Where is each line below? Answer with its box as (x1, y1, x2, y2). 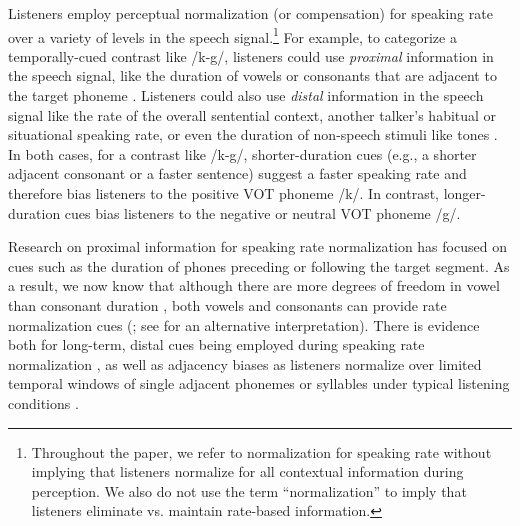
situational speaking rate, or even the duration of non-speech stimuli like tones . (8, 124, 498, 145)
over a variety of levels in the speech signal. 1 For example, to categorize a (8, 23, 457, 47)
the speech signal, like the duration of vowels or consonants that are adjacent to (8, 65, 497, 86)
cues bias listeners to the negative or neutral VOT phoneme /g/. (64, 202, 461, 223)
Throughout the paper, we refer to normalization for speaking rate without (31, 441, 492, 462)
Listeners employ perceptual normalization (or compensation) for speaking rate (8, 3, 493, 23)
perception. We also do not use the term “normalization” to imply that (31, 480, 467, 501)
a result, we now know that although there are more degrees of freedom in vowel (8, 275, 500, 296)
